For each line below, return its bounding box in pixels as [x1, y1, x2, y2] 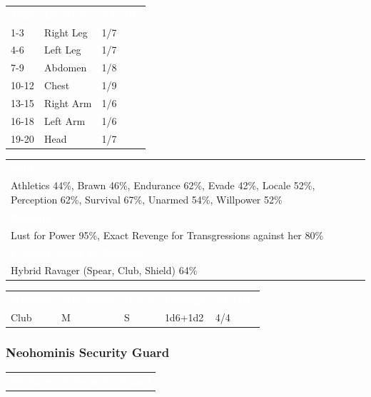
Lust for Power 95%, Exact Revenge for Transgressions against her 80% [11, 227, 324, 242]
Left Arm [44, 113, 86, 128]
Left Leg [44, 42, 81, 57]
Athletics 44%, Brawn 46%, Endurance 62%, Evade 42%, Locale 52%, [11, 178, 315, 193]
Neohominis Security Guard [6, 343, 170, 361]
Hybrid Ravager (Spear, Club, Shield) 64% [11, 263, 198, 278]
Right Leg [44, 24, 88, 39]
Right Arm [44, 95, 92, 110]
